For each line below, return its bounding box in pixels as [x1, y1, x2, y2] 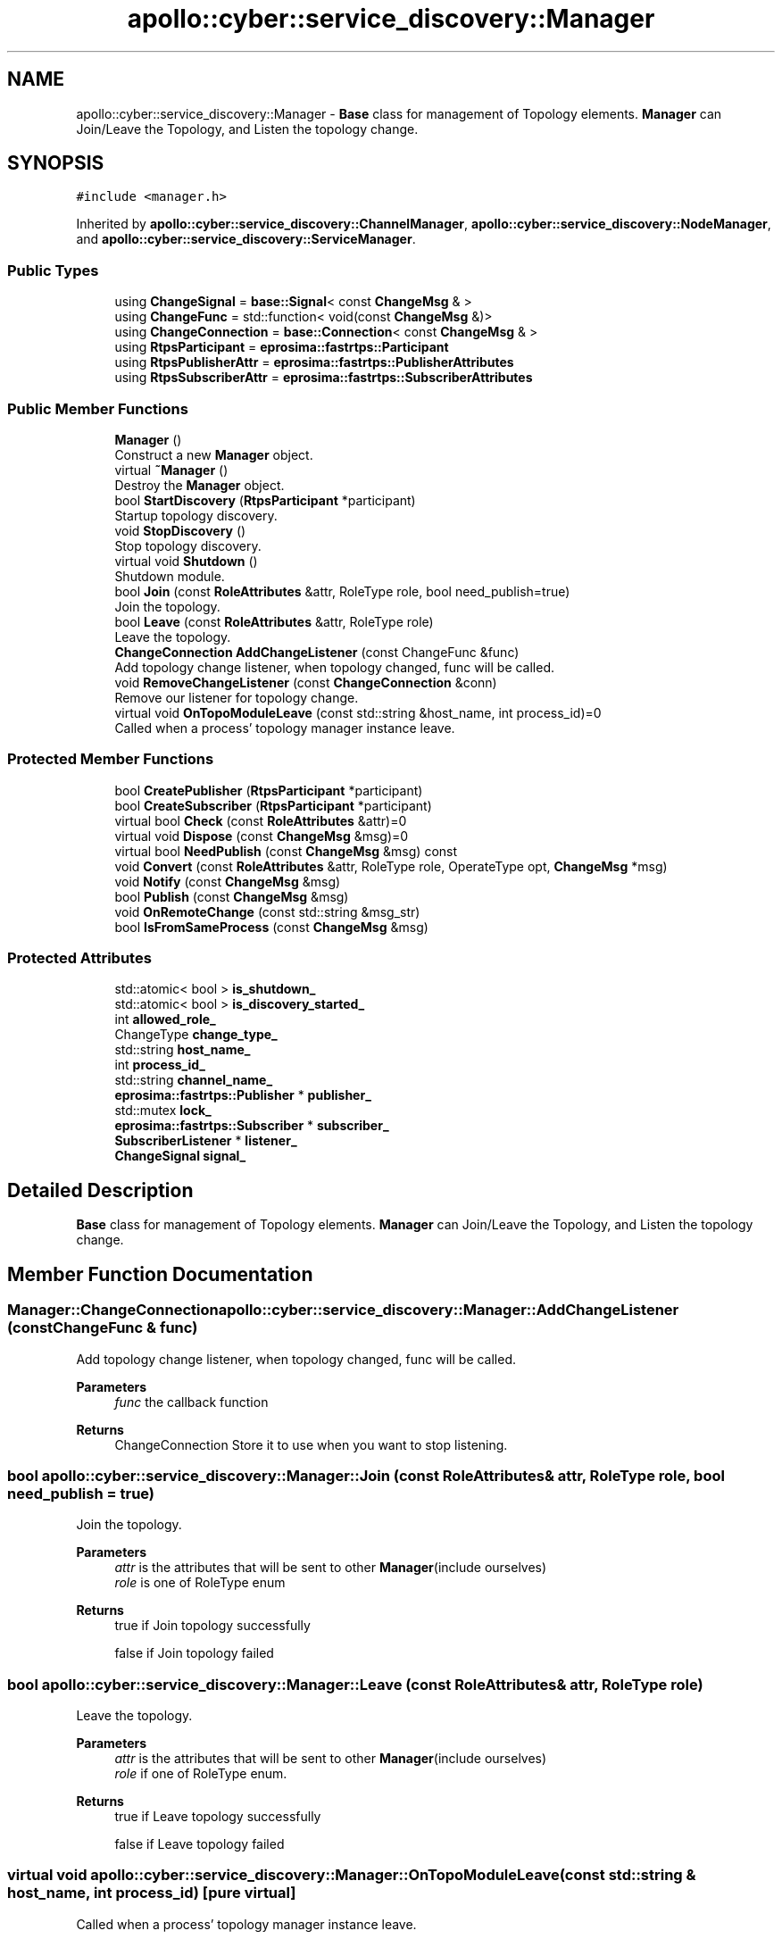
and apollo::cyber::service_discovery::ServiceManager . [76, 231, 416, 247]
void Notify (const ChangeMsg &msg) [114, 873, 341, 889]
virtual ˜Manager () [114, 462, 229, 478]
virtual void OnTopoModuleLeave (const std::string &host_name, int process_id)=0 [114, 704, 602, 720]
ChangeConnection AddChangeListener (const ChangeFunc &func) [114, 644, 520, 660]
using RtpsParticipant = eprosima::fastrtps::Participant [114, 339, 449, 355]
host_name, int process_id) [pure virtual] [7, 1884, 296, 1902]
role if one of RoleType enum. [114, 1766, 287, 1781]
